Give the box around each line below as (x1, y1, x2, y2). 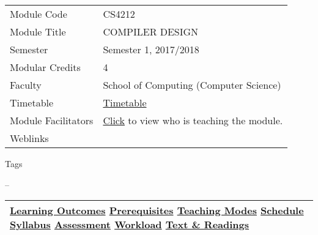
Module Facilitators (10, 113, 94, 127)
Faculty (10, 78, 42, 92)
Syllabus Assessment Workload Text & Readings (10, 217, 250, 232)
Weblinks (10, 131, 49, 145)
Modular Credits (10, 60, 81, 74)
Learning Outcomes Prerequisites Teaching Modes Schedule (10, 203, 304, 218)
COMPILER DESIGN (103, 24, 199, 39)
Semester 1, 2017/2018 (103, 42, 199, 56)
